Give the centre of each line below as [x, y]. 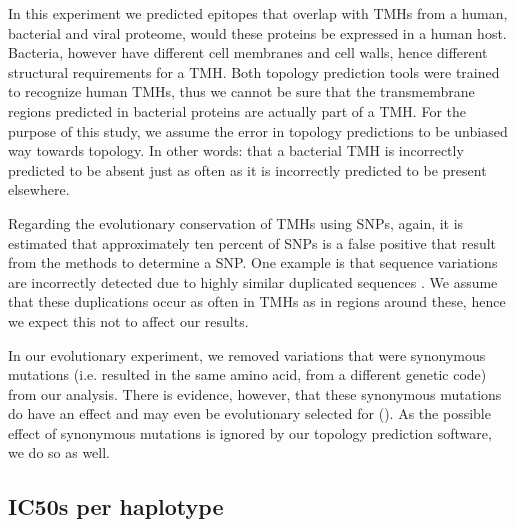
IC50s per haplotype [116, 506]
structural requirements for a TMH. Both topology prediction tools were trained [254, 71]
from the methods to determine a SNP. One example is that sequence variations [253, 262]
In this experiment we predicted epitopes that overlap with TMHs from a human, [258, 13]
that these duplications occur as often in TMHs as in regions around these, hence [257, 301]
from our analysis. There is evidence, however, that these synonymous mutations [255, 393]
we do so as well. [59, 452]
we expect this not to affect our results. [128, 320]
